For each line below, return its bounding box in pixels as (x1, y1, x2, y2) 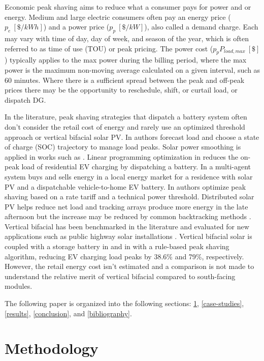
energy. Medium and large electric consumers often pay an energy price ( (5, 11, 231, 22)
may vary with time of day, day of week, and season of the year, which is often (5, 33, 249, 43)
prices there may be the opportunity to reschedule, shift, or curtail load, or (5, 84, 238, 95)
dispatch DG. (5, 94, 46, 105)
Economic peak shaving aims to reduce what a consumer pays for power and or (5, 2, 251, 12)
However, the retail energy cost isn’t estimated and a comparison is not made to (5, 261, 254, 272)
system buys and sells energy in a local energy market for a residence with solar (5, 171, 253, 182)
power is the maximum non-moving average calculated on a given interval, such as (5, 64, 260, 75)
